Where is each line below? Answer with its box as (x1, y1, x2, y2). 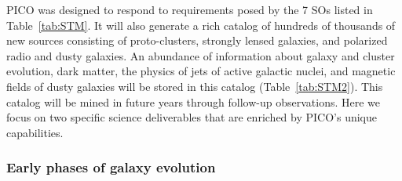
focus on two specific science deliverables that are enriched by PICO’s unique (6, 109, 377, 125)
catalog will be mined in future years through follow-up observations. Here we (6, 93, 381, 110)
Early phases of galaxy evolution (6, 157, 216, 177)
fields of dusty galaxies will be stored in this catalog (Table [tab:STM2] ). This (6, 78, 383, 94)
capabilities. (6, 124, 64, 140)
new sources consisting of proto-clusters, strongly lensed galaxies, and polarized (6, 32, 388, 49)
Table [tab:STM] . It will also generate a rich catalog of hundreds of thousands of (6, 16, 396, 33)
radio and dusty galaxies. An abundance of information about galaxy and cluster (6, 47, 395, 63)
